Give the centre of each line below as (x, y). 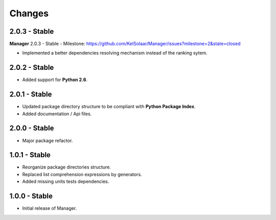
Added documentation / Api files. (57, 114)
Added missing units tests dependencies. (66, 182)
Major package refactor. (48, 140)
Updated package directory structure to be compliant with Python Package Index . (109, 107)
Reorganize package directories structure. (66, 167)
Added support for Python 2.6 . (55, 80)
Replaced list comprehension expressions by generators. (82, 174)
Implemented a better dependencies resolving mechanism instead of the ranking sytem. (115, 53)
